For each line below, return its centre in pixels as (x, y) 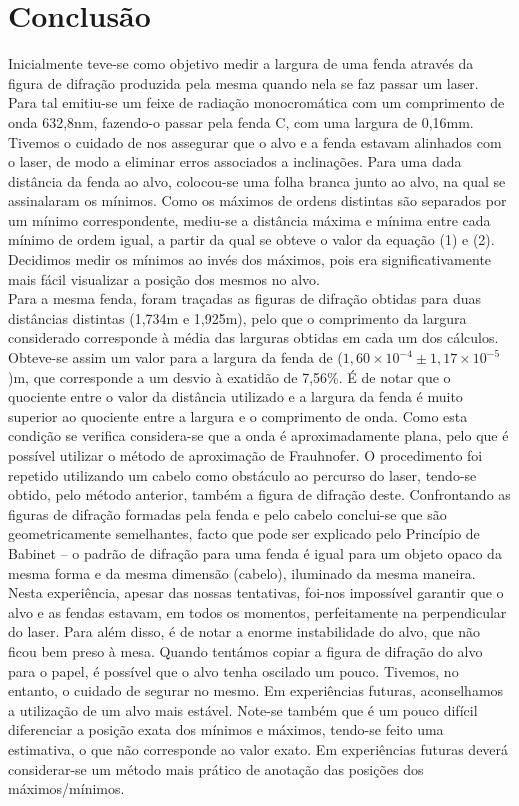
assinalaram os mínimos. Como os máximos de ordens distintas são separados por (257, 200)
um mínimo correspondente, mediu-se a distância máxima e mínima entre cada (249, 219)
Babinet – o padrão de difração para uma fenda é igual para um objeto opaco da (255, 552)
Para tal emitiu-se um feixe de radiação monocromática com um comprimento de (256, 102)
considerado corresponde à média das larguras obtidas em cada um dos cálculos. (253, 337)
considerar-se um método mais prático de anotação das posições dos (216, 768)
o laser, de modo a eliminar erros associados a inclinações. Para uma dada (235, 161)
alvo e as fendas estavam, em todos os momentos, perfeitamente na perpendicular (257, 611)
